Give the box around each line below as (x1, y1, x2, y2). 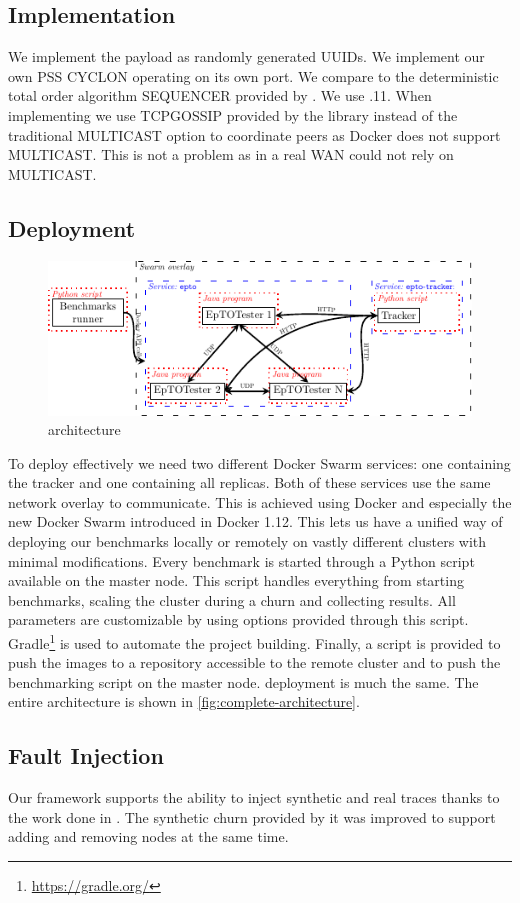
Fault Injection (8, 740, 164, 771)
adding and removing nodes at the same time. (8, 826, 289, 847)
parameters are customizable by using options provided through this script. (8, 609, 469, 630)
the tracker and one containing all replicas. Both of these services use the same (8, 472, 491, 493)
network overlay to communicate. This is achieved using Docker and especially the (8, 491, 512, 512)
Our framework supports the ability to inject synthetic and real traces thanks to (8, 787, 500, 808)
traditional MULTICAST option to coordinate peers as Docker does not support (8, 124, 501, 145)
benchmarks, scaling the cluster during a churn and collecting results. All (8, 589, 456, 610)
